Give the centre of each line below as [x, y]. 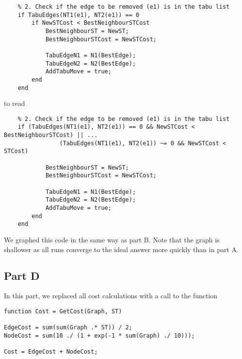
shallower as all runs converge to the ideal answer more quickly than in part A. [121, 249]
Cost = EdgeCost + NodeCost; [51, 352]
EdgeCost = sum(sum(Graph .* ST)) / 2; [68, 328]
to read [15, 103]
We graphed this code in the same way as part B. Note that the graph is [112, 239]
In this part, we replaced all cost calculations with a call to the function [111, 296]
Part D [22, 275]
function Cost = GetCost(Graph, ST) [63, 311]
